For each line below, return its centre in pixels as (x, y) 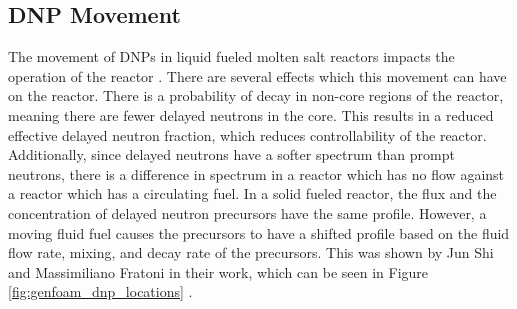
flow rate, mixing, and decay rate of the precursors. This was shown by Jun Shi (251, 252)
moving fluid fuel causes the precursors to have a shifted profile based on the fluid (259, 232)
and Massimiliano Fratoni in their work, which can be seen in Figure (218, 271)
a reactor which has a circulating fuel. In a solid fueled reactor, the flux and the (252, 193)
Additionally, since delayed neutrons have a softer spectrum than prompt (231, 154)
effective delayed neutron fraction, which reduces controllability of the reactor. (247, 134)
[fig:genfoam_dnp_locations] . (100, 291)
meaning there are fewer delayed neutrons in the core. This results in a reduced (251, 114)
